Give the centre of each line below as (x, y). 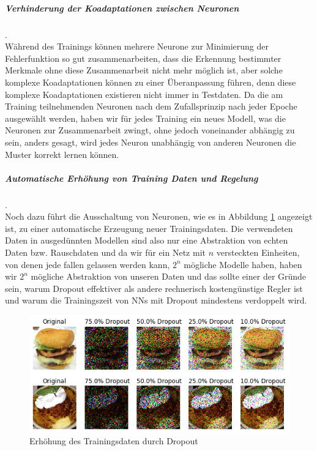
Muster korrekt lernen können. (62, 154)
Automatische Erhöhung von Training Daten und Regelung (132, 178)
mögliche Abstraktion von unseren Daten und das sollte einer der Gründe (169, 276)
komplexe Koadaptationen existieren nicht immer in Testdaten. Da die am (144, 94)
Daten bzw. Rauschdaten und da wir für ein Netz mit (105, 252)
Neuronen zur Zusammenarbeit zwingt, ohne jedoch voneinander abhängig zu (150, 130)
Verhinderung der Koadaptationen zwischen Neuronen (122, 8)
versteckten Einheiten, (258, 252)
